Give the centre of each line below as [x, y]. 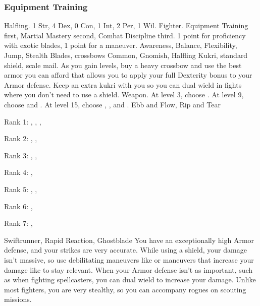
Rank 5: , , [21, 189]
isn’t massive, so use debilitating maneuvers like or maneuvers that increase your [129, 259]
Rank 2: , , [21, 138]
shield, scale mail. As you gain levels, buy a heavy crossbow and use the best [123, 65]
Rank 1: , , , [23, 121]
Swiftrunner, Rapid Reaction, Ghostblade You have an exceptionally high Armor [129, 240]
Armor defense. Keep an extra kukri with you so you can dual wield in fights [123, 84]
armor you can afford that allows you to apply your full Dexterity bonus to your [128, 75]
